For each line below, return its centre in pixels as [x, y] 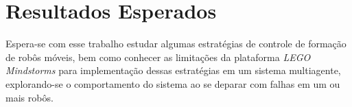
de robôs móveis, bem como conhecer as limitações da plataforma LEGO [158, 57]
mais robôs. [30, 97]
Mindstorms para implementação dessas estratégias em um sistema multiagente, [173, 70]
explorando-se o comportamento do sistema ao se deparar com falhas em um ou [173, 83]
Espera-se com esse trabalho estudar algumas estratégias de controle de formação [176, 44]
